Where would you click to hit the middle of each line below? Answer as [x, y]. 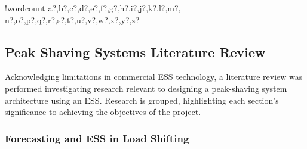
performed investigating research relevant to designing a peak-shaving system [146, 88]
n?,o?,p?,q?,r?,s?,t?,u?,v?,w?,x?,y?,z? [72, 19]
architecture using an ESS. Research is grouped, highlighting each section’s [142, 100]
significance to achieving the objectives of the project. [103, 112]
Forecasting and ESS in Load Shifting [97, 138]
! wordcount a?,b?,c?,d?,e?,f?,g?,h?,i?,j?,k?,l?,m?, [93, 8]
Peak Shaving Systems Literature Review [135, 52]
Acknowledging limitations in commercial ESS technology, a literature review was [154, 77]
